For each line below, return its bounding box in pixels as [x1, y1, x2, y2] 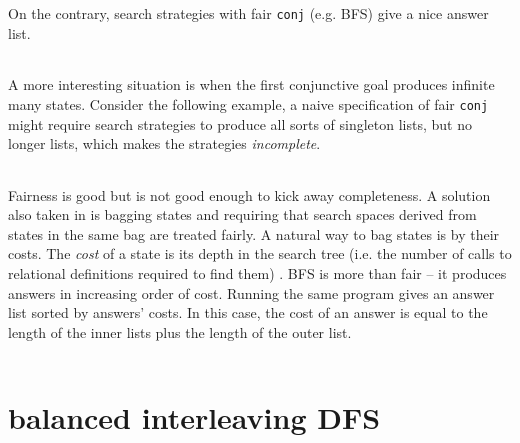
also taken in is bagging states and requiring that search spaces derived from [8, 204, 477, 225]
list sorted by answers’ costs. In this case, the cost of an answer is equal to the [8, 302, 488, 323]
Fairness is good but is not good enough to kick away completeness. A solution [8, 184, 491, 205]
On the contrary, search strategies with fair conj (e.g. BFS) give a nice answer [8, 3, 489, 23]
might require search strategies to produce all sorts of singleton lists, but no [8, 113, 473, 134]
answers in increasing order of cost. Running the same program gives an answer [8, 282, 495, 303]
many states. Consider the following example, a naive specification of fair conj [8, 93, 489, 114]
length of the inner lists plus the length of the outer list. [8, 321, 352, 342]
